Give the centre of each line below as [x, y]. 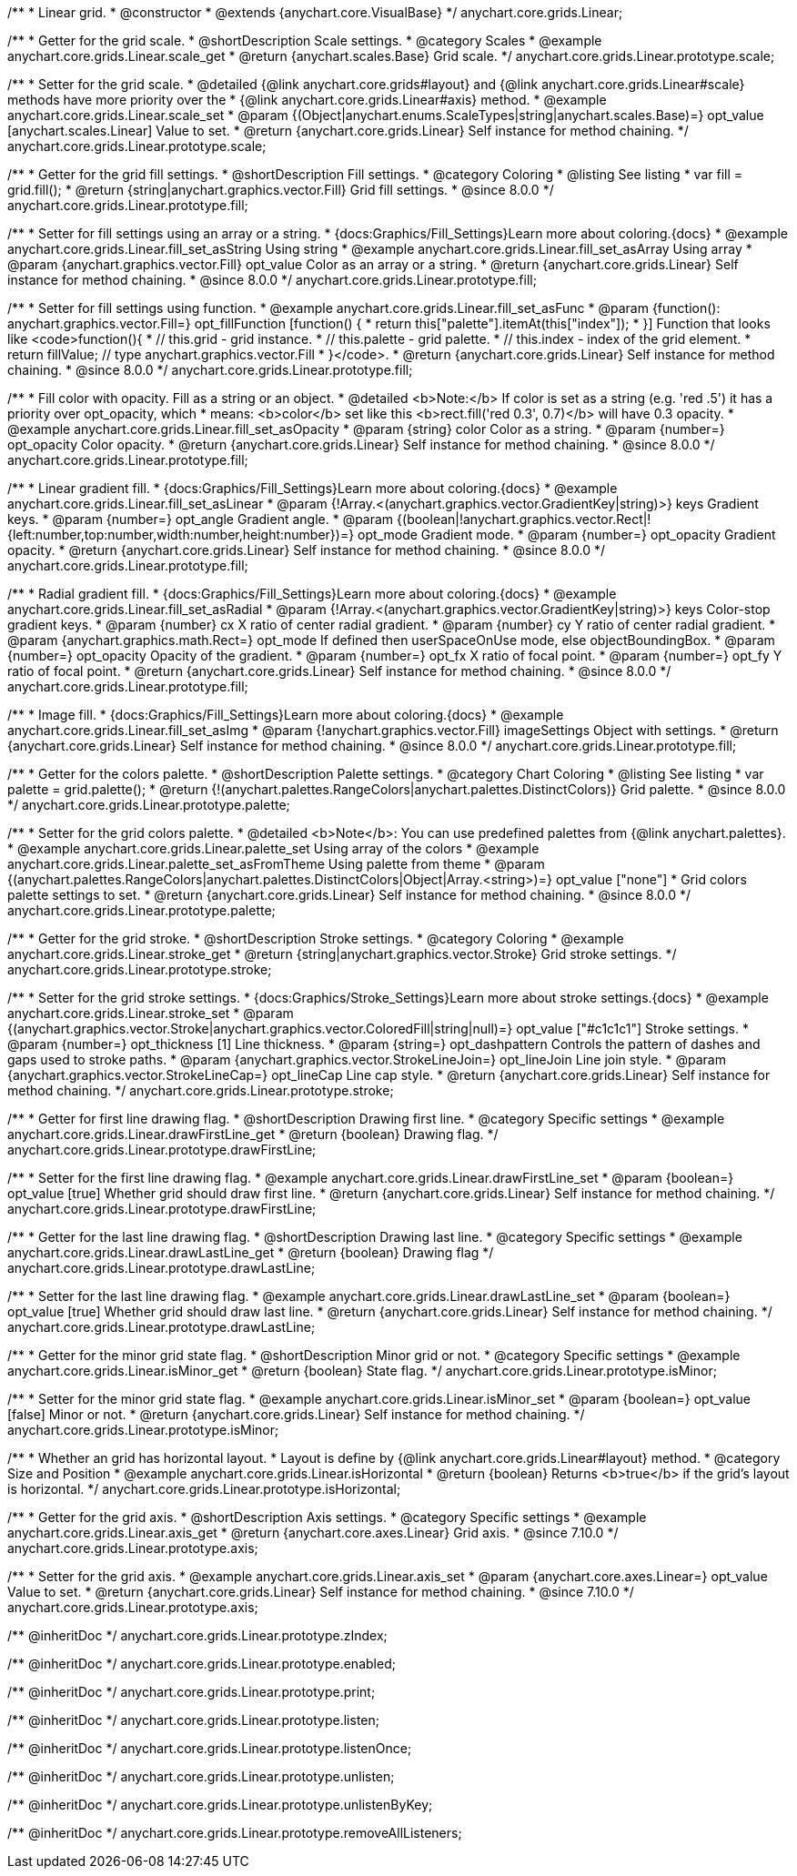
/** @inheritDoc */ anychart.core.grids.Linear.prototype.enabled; [202, 1664]
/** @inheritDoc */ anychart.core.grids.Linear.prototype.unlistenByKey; [220, 1805]
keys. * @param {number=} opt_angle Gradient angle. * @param [201, 519]
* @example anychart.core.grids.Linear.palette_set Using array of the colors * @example [273, 848]
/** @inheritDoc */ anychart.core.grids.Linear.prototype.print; [192, 1692]
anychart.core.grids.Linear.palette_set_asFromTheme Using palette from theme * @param [276, 864]
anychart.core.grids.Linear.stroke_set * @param [151, 1013]
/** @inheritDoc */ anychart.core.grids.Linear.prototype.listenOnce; [210, 1748]
